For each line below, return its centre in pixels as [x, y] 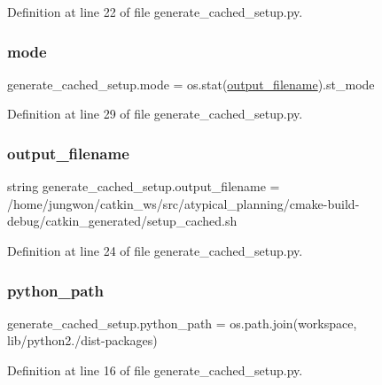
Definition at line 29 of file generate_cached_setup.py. [155, 114]
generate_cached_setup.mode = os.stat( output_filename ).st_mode [191, 84]
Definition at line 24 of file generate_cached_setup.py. [155, 250]
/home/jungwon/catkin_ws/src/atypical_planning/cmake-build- [183, 203]
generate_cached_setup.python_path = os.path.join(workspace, [182, 323]
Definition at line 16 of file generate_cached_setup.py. [155, 370]
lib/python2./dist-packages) [82, 340]
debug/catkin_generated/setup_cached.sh [122, 221]
